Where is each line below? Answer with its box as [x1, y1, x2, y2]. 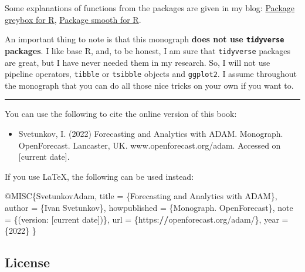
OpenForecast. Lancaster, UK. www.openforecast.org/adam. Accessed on [18, 139, 281, 151]
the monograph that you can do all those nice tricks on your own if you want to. [5, 79, 294, 91]
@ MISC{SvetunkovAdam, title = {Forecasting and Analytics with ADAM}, [5, 190, 277, 202]
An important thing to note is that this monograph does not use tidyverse [5, 33, 284, 45]
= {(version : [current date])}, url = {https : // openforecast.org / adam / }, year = [5, 213, 289, 225]
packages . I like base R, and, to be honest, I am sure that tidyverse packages [5, 44, 291, 56]
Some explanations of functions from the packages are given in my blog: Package [5, 2, 294, 14]
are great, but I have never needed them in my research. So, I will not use [5, 56, 270, 68]
